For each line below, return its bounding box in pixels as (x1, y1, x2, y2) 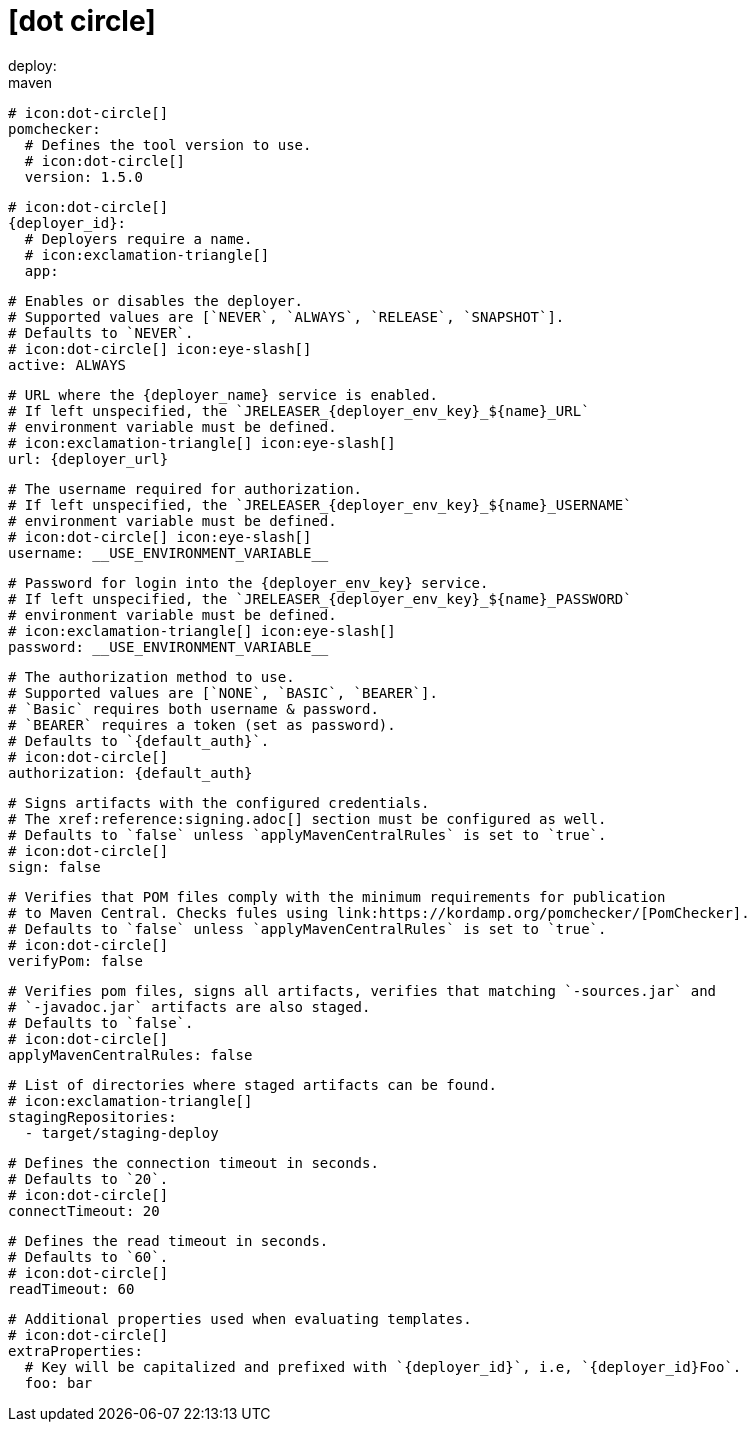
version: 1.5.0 (24, 168, 143, 185)
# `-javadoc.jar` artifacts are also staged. (8, 998, 371, 1015)
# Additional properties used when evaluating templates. (8, 1310, 472, 1327)
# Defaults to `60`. (8, 1248, 169, 1265)
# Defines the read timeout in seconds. (8, 1232, 329, 1249)
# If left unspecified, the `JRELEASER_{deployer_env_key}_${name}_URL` (8, 402, 590, 419)
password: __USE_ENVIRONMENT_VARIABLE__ (8, 638, 329, 655)
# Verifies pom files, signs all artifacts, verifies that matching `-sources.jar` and (8, 982, 717, 999)
